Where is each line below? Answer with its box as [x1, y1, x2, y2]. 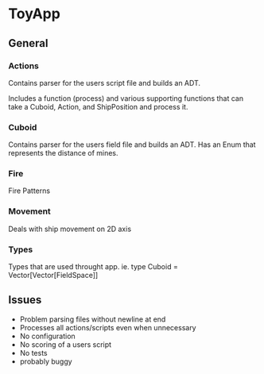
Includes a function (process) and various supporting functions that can [8, 93, 244, 103]
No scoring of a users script [19, 339, 112, 349]
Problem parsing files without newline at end [19, 314, 166, 324]
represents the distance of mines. [8, 148, 118, 158]
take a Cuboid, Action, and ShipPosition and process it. [8, 102, 188, 111]
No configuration [19, 331, 76, 341]
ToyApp [8, 5, 61, 23]
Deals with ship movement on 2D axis [8, 224, 132, 233]
